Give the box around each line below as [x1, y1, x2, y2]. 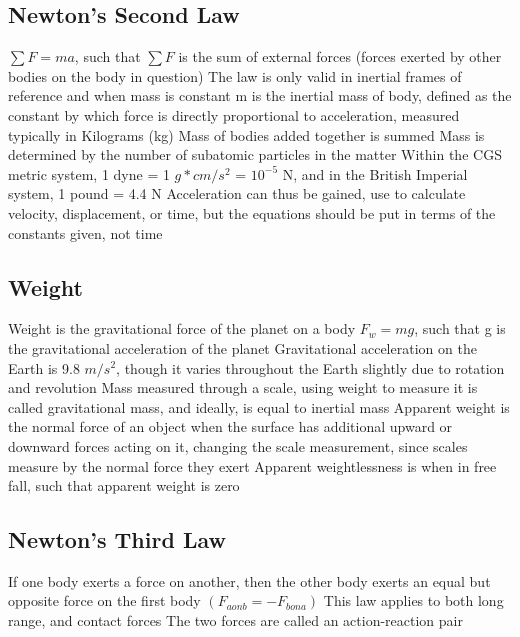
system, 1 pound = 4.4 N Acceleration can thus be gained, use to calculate [8, 183, 466, 204]
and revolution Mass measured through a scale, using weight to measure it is [8, 377, 478, 398]
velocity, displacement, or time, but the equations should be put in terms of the [8, 202, 496, 223]
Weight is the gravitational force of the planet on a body [8, 318, 356, 339]
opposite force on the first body [8, 590, 201, 611]
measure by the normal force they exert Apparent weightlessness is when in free [8, 455, 497, 476]
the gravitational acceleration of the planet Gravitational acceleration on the [8, 337, 477, 358]
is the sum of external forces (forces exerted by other [178, 46, 502, 67]
